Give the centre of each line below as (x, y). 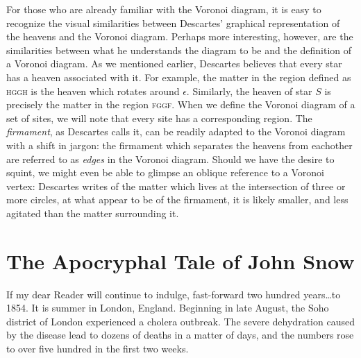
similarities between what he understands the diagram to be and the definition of (179, 50)
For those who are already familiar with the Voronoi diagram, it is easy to (164, 9)
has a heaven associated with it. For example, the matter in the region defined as (179, 77)
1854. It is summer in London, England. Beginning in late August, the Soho (168, 308)
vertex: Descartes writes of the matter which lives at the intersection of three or (176, 186)
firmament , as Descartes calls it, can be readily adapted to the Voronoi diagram (176, 131)
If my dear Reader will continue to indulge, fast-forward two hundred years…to (174, 294)
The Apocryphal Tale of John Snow (180, 261)
